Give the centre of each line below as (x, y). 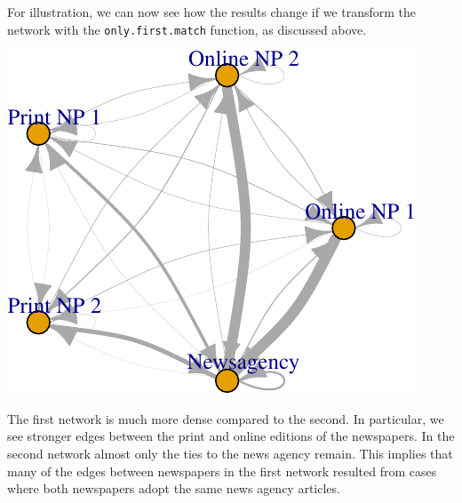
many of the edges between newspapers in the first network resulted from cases (222, 471)
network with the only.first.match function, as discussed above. (187, 29)
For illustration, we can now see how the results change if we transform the (212, 12)
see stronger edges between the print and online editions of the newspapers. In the (231, 436)
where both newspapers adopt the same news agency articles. (174, 488)
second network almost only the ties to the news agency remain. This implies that (230, 454)
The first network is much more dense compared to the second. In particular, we (226, 418)
